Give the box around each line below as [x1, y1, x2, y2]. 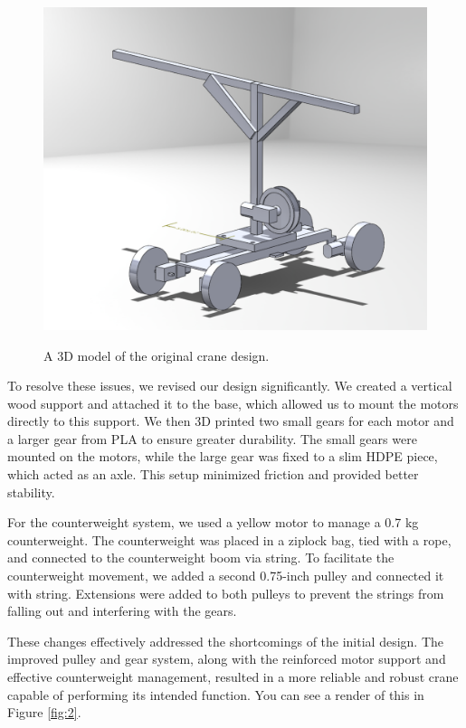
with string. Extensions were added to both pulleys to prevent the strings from [7, 583, 444, 602]
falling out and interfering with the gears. [7, 601, 237, 620]
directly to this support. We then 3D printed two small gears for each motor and [7, 411, 454, 430]
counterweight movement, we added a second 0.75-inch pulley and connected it [7, 566, 444, 585]
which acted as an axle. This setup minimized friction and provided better [7, 465, 419, 484]
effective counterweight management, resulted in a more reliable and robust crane [7, 667, 459, 686]
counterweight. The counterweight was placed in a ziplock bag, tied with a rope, [7, 530, 452, 549]
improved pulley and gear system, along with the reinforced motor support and [7, 649, 446, 668]
